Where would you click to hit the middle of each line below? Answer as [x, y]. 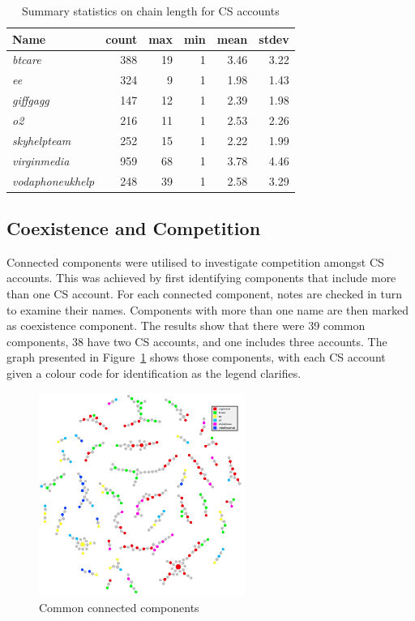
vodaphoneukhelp [53, 180]
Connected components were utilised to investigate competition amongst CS [195, 261]
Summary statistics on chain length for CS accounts [151, 11]
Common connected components [119, 607]
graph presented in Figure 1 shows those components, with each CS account [196, 357]
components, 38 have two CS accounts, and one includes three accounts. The [197, 341]
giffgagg [31, 100]
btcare [27, 60]
